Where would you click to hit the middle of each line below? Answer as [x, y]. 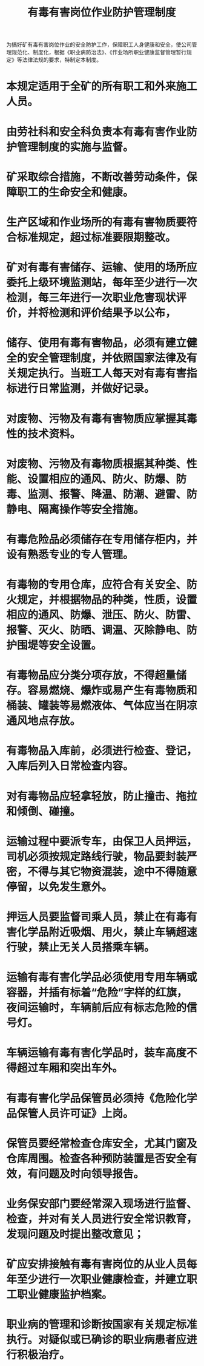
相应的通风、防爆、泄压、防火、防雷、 [102, 615]
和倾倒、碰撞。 [44, 811]
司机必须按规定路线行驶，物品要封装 [97, 856]
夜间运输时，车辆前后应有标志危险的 [97, 1008]
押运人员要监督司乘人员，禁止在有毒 [97, 917]
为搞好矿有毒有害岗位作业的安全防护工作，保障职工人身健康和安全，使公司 [99, 45]
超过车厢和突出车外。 [70, 1068]
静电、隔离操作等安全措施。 [75, 509]
